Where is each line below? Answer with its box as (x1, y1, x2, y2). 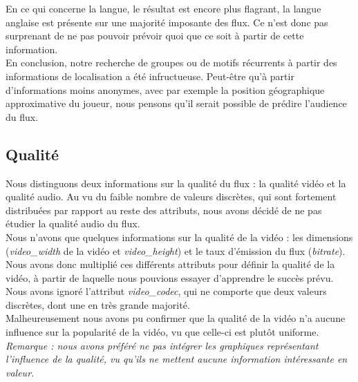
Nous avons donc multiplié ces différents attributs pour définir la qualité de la (6, 257, 335, 271)
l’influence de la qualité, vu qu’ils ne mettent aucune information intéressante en (6, 352, 348, 366)
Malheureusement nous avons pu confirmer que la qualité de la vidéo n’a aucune (6, 311, 346, 325)
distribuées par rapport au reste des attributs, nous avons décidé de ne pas (6, 202, 322, 217)
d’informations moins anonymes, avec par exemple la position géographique (6, 82, 325, 97)
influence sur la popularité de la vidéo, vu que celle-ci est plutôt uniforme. (6, 325, 319, 339)
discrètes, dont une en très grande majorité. (6, 297, 190, 312)
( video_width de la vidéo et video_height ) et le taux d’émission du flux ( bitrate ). (6, 243, 346, 258)
